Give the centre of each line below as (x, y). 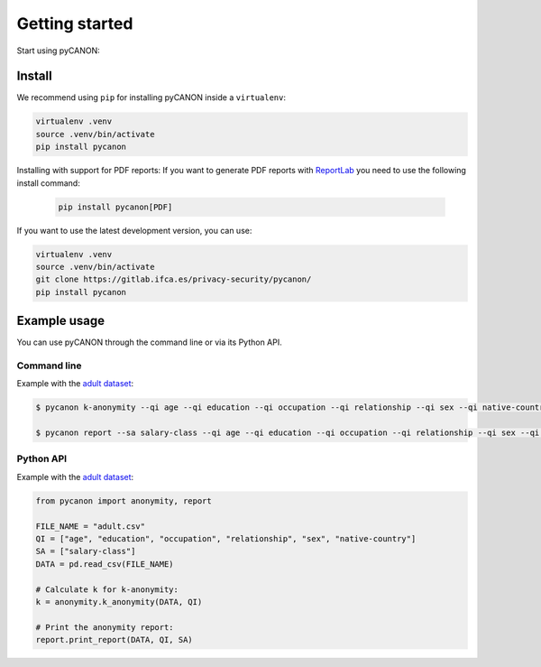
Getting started (75, 23)
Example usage (61, 321)
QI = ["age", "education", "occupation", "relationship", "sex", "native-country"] (226, 539)
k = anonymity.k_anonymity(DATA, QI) (119, 602)
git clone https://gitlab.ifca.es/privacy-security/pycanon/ (174, 279)
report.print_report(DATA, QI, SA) (114, 640)
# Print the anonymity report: (105, 627)
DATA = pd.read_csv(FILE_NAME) (105, 564)
